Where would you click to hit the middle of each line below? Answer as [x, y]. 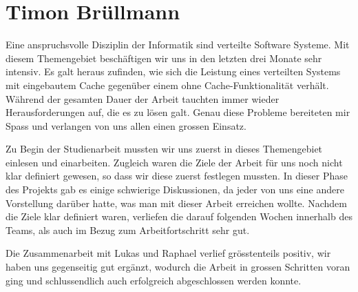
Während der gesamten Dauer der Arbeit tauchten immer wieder [143, 98]
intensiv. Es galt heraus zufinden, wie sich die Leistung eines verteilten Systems [173, 71]
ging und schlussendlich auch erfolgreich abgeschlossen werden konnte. [154, 280]
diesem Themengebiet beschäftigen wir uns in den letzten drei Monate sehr [164, 58]
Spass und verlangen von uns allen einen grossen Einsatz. [126, 125]
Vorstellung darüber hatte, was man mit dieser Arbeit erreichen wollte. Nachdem [176, 203]
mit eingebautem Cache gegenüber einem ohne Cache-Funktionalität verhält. [167, 85]
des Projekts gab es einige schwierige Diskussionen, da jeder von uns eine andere [175, 189]
